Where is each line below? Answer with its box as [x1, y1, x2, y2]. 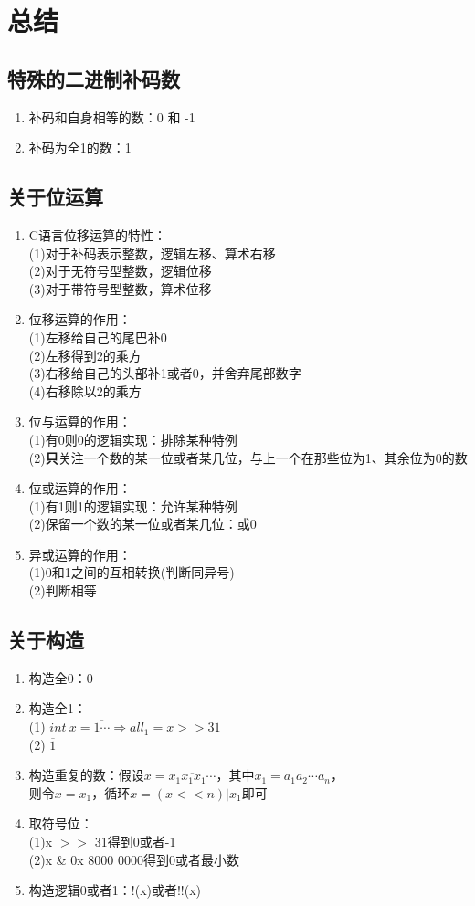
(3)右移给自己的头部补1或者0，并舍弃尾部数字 [28, 363, 301, 383]
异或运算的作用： [28, 544, 132, 564]
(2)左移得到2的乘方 [28, 345, 142, 364]
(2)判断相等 [28, 581, 97, 600]
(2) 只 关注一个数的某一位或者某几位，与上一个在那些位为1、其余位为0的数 [28, 448, 468, 467]
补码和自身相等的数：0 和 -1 [28, 107, 195, 126]
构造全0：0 [28, 668, 93, 687]
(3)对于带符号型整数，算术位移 [28, 279, 212, 298]
